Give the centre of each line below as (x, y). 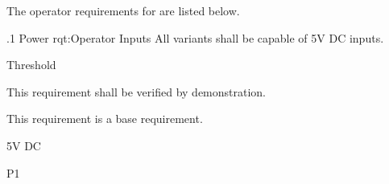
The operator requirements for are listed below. (123, 10)
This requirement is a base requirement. (105, 119)
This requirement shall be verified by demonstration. (137, 91)
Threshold (31, 65)
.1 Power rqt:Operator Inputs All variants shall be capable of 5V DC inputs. (195, 37)
